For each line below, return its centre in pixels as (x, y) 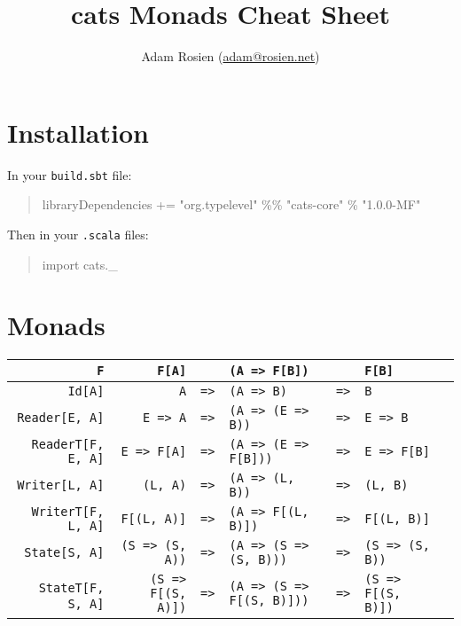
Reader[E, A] (61, 418)
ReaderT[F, (68, 445)
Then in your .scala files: (78, 234)
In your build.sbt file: (70, 174)
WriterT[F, (68, 512)
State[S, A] (64, 553)
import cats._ (80, 264)
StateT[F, (71, 587)
